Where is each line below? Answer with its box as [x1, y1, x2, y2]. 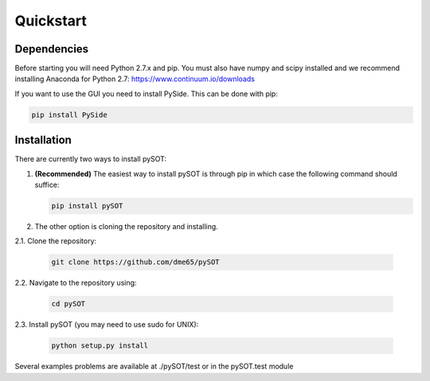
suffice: [34, 180, 60, 190]
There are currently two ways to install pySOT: [14, 154, 167, 164]
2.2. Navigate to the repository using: [14, 278, 137, 288]
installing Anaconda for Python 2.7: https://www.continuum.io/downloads [14, 74, 255, 84]
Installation [14, 134, 72, 147]
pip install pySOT [51, 201, 123, 211]
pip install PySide [31, 110, 107, 119]
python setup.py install [51, 341, 149, 350]
